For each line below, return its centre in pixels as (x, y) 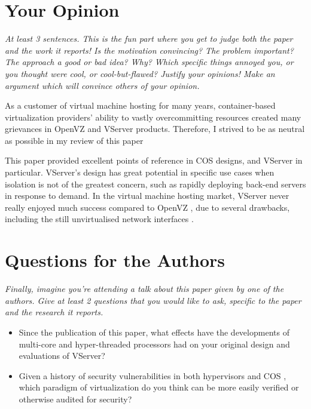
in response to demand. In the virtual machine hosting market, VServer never (147, 196)
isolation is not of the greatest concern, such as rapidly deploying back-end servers (155, 184)
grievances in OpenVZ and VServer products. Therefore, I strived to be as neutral (155, 129)
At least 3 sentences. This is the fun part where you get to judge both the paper (149, 39)
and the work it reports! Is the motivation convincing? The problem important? (149, 50)
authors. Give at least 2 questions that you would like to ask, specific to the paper (153, 300)
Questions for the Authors (115, 260)
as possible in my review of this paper (74, 140)
